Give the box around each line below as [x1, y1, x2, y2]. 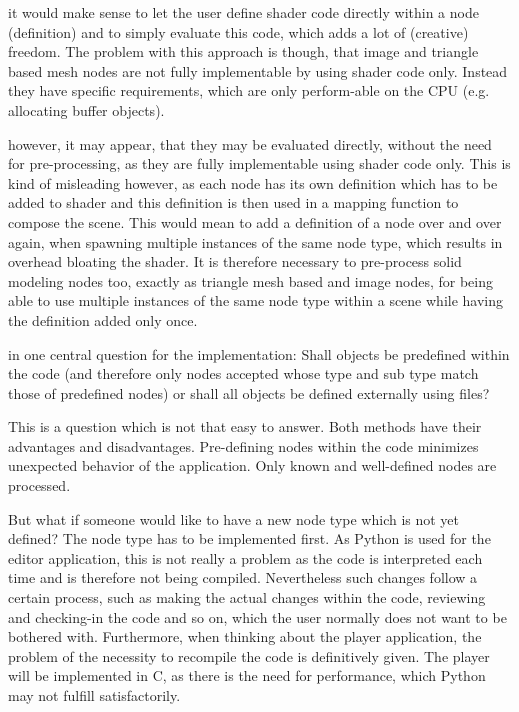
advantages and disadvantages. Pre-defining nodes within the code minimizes [8, 435, 479, 456]
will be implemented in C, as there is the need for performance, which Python [8, 665, 486, 686]
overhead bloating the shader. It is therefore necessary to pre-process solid [8, 251, 462, 272]
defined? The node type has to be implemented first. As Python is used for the [8, 528, 491, 549]
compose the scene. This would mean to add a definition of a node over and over [8, 211, 502, 232]
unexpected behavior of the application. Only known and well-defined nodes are [8, 455, 497, 476]
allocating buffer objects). [8, 99, 165, 120]
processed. [8, 475, 71, 496]
